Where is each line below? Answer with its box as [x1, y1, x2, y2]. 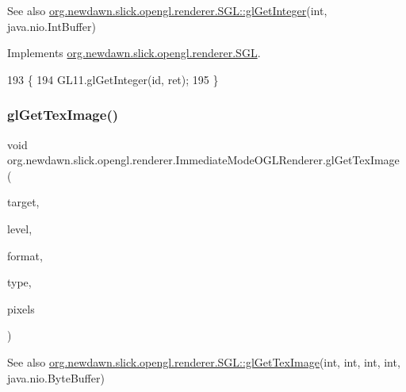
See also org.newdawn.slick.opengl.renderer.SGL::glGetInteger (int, [7, 2, 327, 18]
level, [7, 220, 33, 236]
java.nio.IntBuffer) [7, 17, 96, 34]
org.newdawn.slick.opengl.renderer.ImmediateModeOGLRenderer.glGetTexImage [7, 152, 400, 168]
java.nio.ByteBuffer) [7, 369, 105, 386]
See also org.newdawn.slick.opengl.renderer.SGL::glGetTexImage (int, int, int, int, [7, 353, 400, 370]
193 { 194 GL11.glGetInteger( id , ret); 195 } [7, 71, 219, 87]
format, [7, 247, 43, 263]
